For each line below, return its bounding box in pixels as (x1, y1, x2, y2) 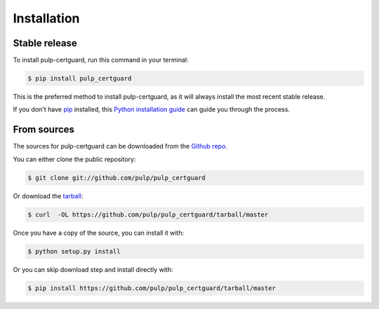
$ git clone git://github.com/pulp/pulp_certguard (27, 174, 206, 181)
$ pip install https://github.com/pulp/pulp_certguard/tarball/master (27, 284, 277, 292)
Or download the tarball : (13, 191, 84, 200)
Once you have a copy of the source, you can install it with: (13, 228, 185, 237)
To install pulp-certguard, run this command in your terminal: (13, 56, 189, 64)
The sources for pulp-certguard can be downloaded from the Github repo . (13, 142, 227, 151)
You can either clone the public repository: (13, 155, 136, 163)
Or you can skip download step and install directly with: (13, 265, 173, 273)
